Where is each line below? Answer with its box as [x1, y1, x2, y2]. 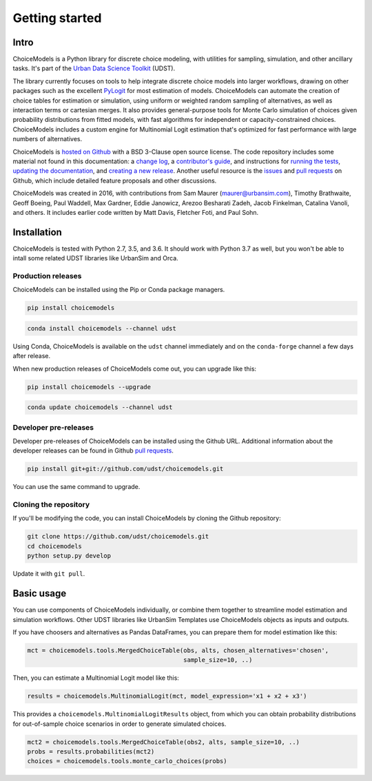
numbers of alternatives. [12, 135, 83, 143]
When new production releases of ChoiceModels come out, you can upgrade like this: [12, 364, 257, 373]
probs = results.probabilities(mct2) [27, 748, 155, 756]
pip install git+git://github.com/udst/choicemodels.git [27, 465, 224, 473]
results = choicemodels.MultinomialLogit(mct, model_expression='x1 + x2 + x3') [27, 692, 307, 700]
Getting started [12, 10, 102, 25]
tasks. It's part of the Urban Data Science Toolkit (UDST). [12, 64, 176, 72]
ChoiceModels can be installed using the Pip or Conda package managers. [12, 286, 225, 294]
